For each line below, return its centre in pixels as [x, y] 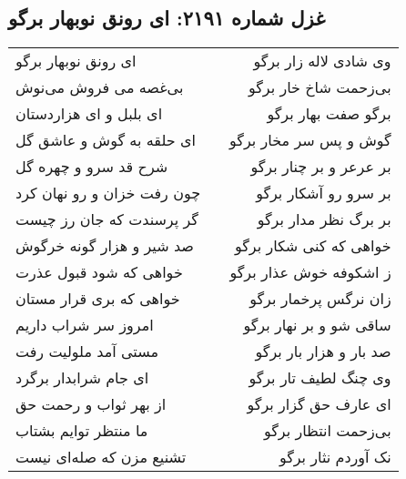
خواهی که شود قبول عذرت [99, 272]
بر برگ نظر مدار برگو [324, 219]
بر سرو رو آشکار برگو [324, 193]
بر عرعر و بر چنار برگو [321, 167]
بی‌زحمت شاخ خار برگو [320, 87]
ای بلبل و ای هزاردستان [89, 114]
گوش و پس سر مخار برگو [310, 140]
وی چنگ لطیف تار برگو [320, 378]
